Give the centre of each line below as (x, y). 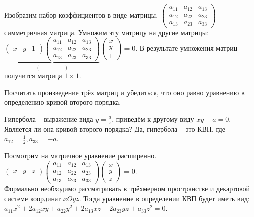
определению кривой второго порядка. (63, 102)
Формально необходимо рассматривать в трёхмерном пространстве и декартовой (127, 189)
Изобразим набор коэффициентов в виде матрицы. (81, 14)
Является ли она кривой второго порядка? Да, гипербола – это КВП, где (115, 129)
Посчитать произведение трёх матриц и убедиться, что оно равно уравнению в (124, 92)
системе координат (32, 198)
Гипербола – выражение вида (49, 119)
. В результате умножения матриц (186, 47)
